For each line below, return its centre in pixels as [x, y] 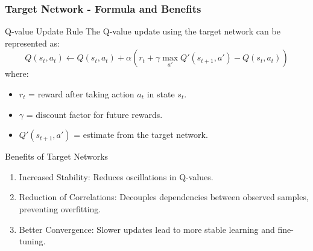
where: [17, 73]
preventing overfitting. [60, 208]
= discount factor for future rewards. [94, 114]
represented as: [32, 43]
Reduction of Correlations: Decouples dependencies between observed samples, [164, 197]
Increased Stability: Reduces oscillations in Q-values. [116, 176]
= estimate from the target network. [141, 135]
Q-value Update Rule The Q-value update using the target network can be [143, 31]
